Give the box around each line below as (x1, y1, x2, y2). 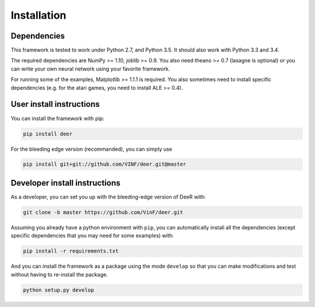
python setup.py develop (23, 287, 94, 293)
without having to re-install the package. (10, 271, 108, 278)
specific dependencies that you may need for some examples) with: (10, 232, 174, 239)
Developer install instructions (10, 178, 121, 188)
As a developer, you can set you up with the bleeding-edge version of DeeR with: (10, 193, 206, 200)
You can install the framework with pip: (10, 114, 104, 122)
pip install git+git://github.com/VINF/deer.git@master (23, 161, 187, 168)
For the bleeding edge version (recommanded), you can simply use (10, 145, 173, 152)
